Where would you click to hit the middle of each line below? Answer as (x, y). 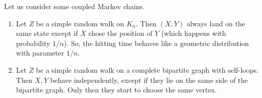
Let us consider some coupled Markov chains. (74, 6)
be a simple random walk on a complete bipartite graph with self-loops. (147, 69)
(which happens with (194, 33)
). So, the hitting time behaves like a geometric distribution (156, 43)
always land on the (216, 23)
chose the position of (120, 33)
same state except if (47, 33)
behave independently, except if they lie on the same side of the (149, 80)
